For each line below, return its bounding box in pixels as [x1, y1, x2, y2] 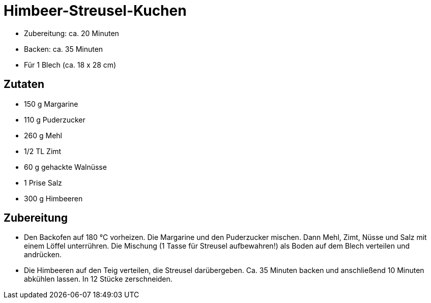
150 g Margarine [24, 99, 78, 108]
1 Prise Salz [24, 178, 62, 187]
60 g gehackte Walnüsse [24, 162, 107, 171]
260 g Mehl [24, 131, 62, 140]
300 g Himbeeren [24, 194, 83, 203]
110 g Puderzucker [24, 115, 85, 124]
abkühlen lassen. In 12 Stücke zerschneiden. [24, 275, 173, 284]
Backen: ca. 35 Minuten [24, 44, 103, 53]
